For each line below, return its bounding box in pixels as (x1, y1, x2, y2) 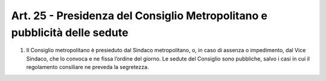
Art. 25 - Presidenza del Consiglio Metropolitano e (11, 9, 268, 22)
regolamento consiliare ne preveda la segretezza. (26, 64, 149, 71)
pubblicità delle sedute (11, 26, 129, 39)
